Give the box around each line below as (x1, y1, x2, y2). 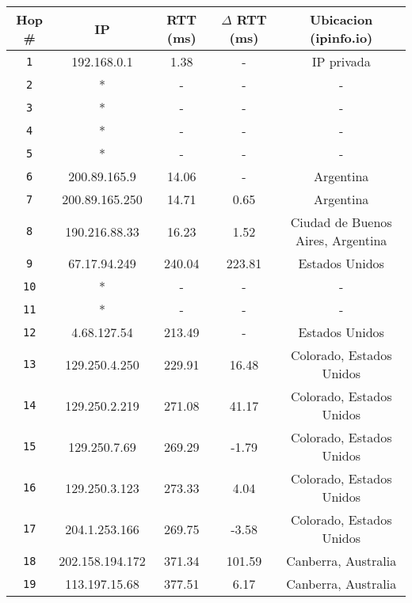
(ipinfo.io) (310, 28, 373, 47)
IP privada (311, 52, 371, 70)
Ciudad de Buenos (290, 213, 392, 231)
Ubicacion (310, 10, 373, 28)
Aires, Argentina (296, 231, 387, 249)
